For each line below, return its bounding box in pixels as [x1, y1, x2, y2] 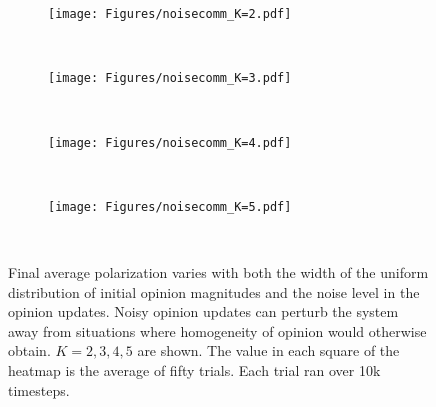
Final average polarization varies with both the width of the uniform [8, 262, 429, 282]
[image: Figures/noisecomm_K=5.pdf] [48, 199, 292, 214]
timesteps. [8, 379, 70, 400]
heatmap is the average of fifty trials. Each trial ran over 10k [8, 359, 381, 380]
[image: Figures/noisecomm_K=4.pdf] [48, 135, 292, 150]
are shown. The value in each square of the [137, 340, 400, 361]
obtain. [8, 340, 51, 361]
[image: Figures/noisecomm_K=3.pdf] [48, 71, 292, 86]
